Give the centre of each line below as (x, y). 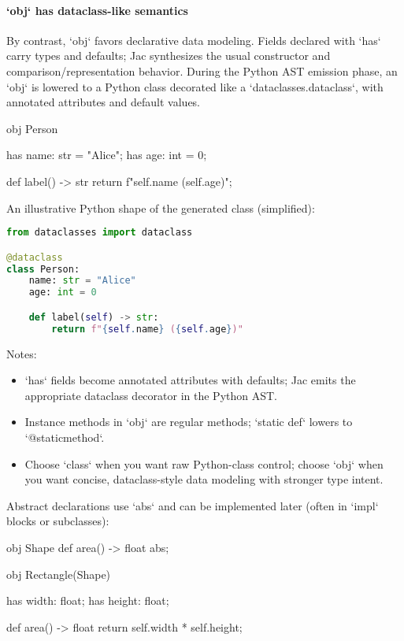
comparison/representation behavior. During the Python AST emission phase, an (202, 70)
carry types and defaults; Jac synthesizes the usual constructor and (169, 56)
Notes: (22, 353)
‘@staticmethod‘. (65, 437)
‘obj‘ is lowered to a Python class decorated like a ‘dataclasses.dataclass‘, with (195, 86)
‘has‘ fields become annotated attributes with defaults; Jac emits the (190, 380)
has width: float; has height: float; (88, 600)
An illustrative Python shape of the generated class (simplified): (161, 207)
